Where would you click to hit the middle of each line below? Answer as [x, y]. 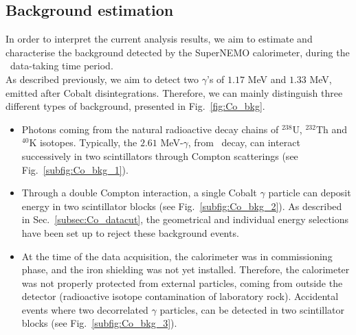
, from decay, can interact [244, 142]
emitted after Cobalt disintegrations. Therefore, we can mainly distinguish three [174, 92]
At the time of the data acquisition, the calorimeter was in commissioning [177, 256]
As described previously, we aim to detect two [102, 79]
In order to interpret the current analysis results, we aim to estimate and [159, 39]
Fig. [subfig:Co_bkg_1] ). [75, 169]
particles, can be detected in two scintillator [252, 309]
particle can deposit [310, 193]
